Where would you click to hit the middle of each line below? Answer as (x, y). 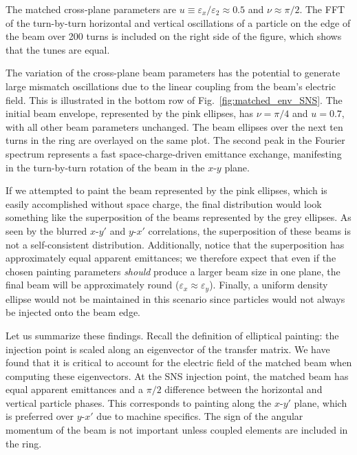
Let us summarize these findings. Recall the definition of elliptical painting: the (172, 335)
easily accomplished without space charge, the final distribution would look (164, 203)
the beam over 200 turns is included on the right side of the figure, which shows (174, 36)
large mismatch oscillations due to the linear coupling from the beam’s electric (171, 86)
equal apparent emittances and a (75, 389)
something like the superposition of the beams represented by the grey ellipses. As (178, 217)
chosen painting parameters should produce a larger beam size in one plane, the (173, 271)
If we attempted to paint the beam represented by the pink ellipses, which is (166, 190)
